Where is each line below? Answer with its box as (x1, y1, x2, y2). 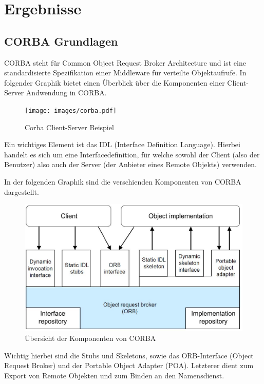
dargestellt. (4, 186, 39, 197)
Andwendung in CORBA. (26, 87, 107, 98)
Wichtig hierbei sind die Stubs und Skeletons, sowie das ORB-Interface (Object (4, 350, 254, 360)
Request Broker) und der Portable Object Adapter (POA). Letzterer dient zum (4, 360, 254, 371)
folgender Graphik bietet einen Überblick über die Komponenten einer (4, 77, 225, 88)
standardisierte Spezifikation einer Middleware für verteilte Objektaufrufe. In (4, 67, 247, 78)
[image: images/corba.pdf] (25, 107, 117, 114)
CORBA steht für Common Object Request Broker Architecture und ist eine (4, 57, 246, 68)
